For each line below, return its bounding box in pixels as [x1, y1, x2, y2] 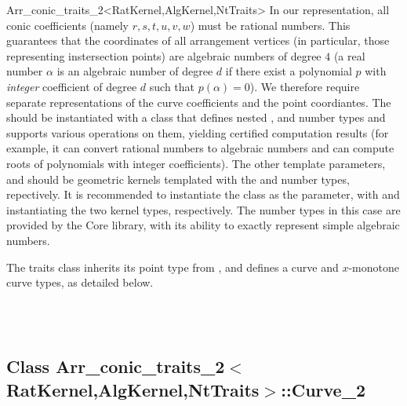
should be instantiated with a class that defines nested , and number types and [6, 109, 386, 126]
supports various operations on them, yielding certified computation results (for [6, 124, 389, 141]
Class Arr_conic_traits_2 [6, 354, 225, 379]
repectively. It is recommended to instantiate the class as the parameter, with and [6, 186, 400, 203]
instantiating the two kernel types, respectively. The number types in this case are [6, 201, 401, 218]
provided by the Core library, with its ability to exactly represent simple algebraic [6, 217, 400, 233]
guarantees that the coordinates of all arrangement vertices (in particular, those [6, 32, 390, 49]
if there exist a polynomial [225, 63, 352, 79]
